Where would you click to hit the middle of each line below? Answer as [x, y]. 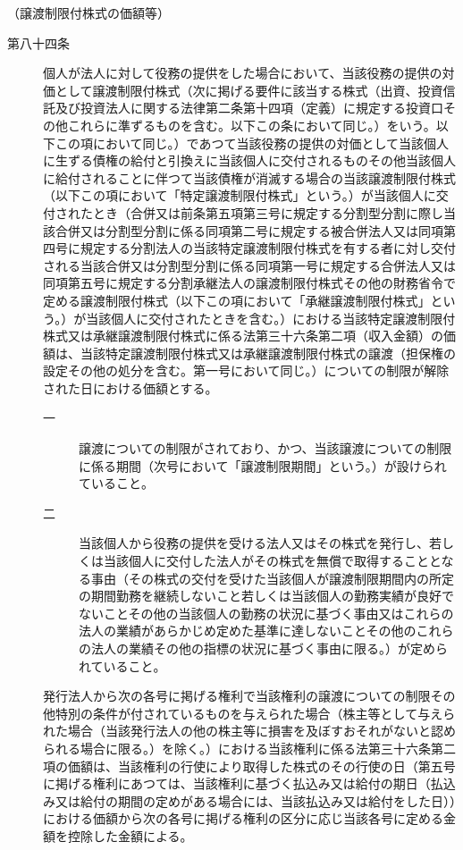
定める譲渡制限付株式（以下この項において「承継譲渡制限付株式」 [237, 300]
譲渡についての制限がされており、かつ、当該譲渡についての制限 [265, 448]
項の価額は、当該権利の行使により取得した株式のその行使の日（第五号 [249, 766]
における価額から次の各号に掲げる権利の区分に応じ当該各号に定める [243, 818]
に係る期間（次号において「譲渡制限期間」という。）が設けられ [263, 465]
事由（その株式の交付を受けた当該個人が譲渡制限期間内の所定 [272, 578]
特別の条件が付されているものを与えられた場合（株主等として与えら [255, 713]
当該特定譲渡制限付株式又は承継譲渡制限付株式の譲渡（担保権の [268, 353]
